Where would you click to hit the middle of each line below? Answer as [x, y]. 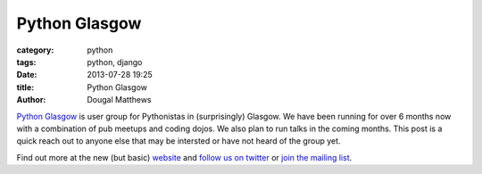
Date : [27, 75]
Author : [31, 100]
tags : [26, 62]
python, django [115, 62]
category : [35, 50]
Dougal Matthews [119, 100]
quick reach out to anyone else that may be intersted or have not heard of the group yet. [179, 141]
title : [25, 87]
